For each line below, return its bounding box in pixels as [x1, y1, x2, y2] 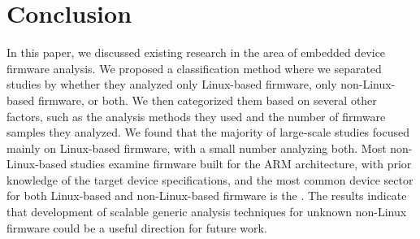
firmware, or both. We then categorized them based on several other [37, 91, 377, 108]
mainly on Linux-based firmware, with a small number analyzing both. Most [6, 139, 387, 156]
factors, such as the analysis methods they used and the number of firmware [6, 107, 386, 124]
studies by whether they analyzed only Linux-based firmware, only [6, 76, 337, 93]
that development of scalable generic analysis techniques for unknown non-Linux [6, 203, 407, 220]
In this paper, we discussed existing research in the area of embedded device [6, 44, 386, 61]
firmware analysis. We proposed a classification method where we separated [6, 59, 382, 76]
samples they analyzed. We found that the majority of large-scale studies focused [6, 124, 409, 141]
